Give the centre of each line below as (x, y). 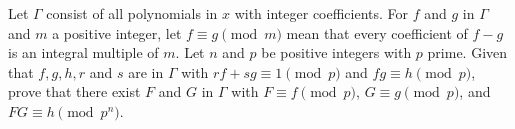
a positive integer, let (117, 32)
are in (146, 71)
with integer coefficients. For (321, 13)
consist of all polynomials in (132, 13)
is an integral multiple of (83, 52)
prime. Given (467, 52)
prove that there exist (74, 91)
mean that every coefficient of (377, 32)
